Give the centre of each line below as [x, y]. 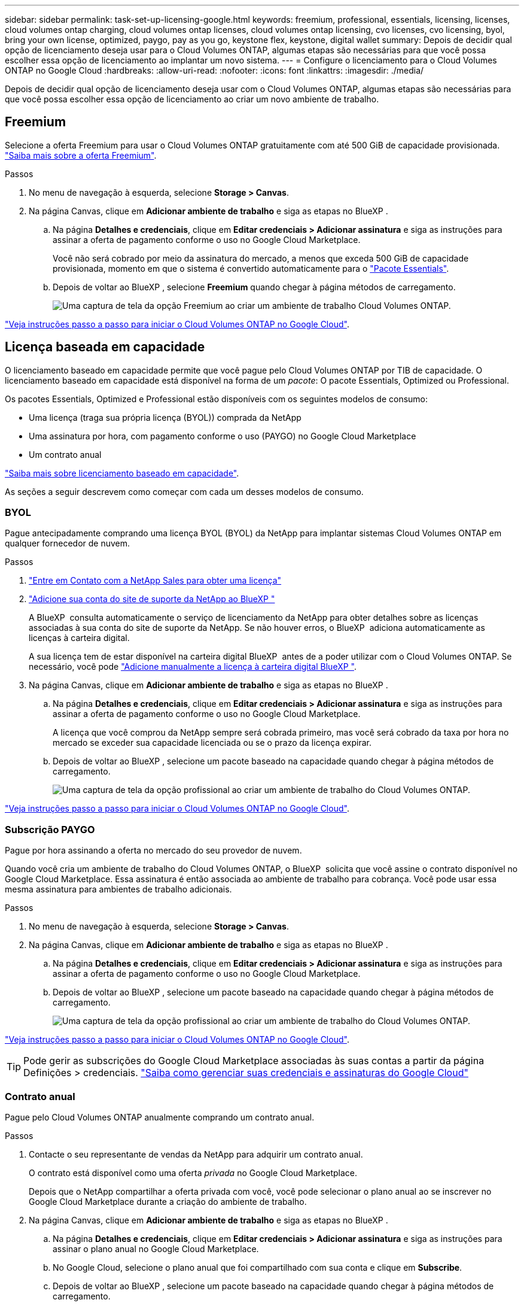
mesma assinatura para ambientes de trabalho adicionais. [118, 889]
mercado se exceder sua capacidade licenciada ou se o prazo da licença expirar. [212, 743]
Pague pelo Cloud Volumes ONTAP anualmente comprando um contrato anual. [160, 1117]
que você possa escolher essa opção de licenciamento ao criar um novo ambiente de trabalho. [192, 99]
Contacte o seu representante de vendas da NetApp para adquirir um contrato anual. [196, 1154]
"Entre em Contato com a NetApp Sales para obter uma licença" [155, 581]
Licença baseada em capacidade [105, 347]
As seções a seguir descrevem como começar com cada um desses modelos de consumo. [184, 491]
